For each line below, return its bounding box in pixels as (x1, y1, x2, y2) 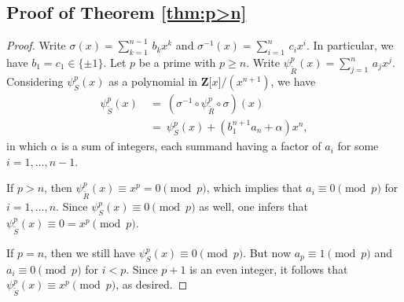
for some (337, 138, 379, 154)
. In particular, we (306, 37, 394, 53)
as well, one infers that (199, 198, 308, 215)
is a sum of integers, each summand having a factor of (61, 138, 321, 154)
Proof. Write (6, 37, 66, 53)
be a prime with (138, 54, 216, 70)
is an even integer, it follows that (189, 260, 348, 277)
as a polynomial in (108, 72, 198, 89)
